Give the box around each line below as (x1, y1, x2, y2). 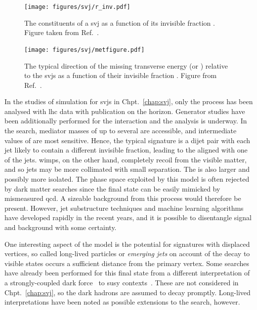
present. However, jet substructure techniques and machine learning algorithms (4, 202, 244, 213)
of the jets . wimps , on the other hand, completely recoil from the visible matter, (4, 154, 247, 164)
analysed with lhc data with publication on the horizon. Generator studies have (4, 106, 245, 116)
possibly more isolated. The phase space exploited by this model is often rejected (4, 174, 250, 184)
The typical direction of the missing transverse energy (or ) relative (24, 60, 228, 71)
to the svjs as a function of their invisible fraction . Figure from (24, 70, 217, 80)
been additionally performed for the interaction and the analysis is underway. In (4, 116, 247, 126)
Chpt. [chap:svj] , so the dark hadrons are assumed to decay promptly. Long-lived (4, 287, 251, 297)
